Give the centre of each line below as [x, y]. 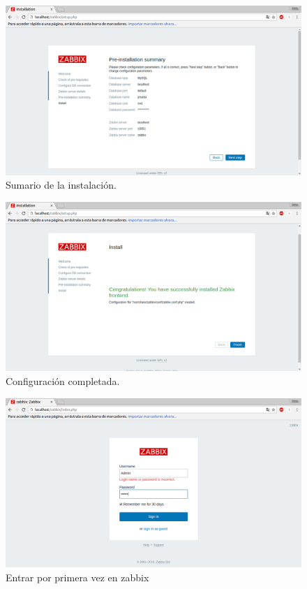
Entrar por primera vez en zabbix [77, 577]
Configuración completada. [63, 381]
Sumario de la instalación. [61, 185]
